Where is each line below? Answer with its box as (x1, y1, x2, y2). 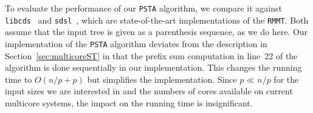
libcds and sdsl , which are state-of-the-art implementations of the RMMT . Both (5, 13, 309, 26)
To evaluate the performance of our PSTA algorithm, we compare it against (5, 2, 282, 14)
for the (273, 73, 299, 85)
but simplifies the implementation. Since (87, 73, 237, 85)
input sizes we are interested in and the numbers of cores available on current (5, 85, 293, 97)
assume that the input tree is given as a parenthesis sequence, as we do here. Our (5, 25, 308, 38)
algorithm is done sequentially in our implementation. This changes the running (5, 61, 302, 74)
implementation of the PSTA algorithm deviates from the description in (5, 37, 267, 50)
